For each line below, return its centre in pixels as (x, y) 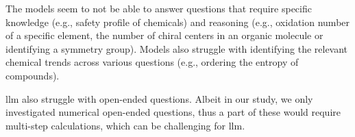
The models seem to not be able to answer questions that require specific (159, 8)
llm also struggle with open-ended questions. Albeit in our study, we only (159, 98)
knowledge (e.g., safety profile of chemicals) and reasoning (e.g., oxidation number (178, 22)
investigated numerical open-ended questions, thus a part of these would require (173, 112)
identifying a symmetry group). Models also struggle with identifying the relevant (177, 48)
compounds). (33, 75)
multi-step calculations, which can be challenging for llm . (125, 125)
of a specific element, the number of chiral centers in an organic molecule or (164, 35)
